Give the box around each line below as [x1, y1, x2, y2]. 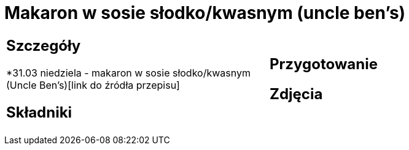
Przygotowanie [270, 54, 378, 73]
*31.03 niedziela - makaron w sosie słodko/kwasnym [6, 66, 251, 79]
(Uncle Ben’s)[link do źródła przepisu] [6, 78, 180, 91]
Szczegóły [6, 36, 81, 54]
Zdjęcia [270, 84, 323, 103]
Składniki [6, 103, 72, 121]
